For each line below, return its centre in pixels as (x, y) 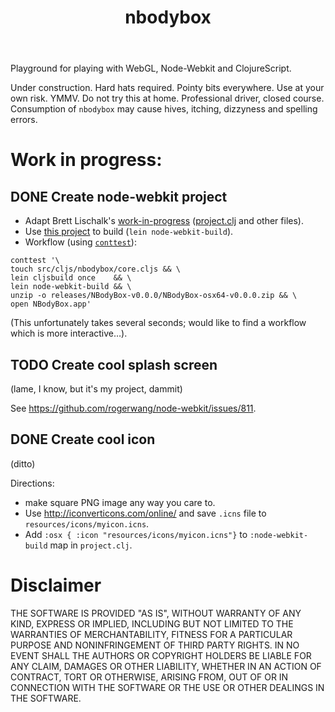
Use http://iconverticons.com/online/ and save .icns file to (145, 513)
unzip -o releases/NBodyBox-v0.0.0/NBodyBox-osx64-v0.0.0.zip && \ (154, 296)
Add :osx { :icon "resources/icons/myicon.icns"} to (136, 534)
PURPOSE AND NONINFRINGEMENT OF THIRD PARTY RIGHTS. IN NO (155, 645)
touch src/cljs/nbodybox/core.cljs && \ (96, 269)
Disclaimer (56, 585)
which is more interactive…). (69, 333)
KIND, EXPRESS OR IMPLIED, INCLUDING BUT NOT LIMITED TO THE (152, 623)
